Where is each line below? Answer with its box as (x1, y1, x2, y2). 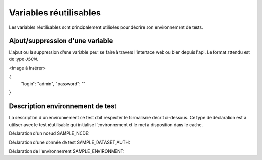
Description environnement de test (9, 102, 117, 111)
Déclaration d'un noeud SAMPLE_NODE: (9, 131, 90, 136)
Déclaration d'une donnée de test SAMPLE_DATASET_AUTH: (9, 139, 130, 145)
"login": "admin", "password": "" (21, 81, 86, 87)
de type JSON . (9, 56, 39, 62)
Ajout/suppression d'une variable (9, 37, 113, 45)
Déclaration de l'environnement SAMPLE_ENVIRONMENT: (9, 148, 125, 154)
